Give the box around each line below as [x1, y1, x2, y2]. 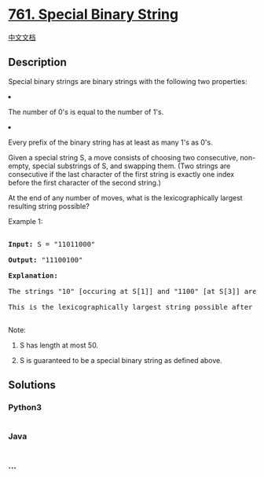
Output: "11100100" [8, 255, 83, 264]
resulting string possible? [8, 201, 90, 211]
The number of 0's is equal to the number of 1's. [8, 107, 164, 116]
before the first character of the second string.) [8, 178, 161, 187]
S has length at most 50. [19, 340, 99, 350]
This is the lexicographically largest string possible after [8, 303, 253, 311]
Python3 [8, 402, 42, 413]
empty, [8, 161, 31, 171]
